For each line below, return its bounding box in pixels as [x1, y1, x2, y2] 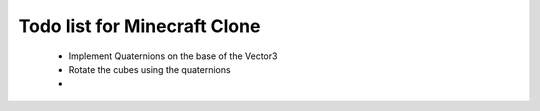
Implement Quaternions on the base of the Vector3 [68, 50, 278, 62]
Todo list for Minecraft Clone [18, 15, 261, 37]
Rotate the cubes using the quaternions [68, 63, 231, 75]
